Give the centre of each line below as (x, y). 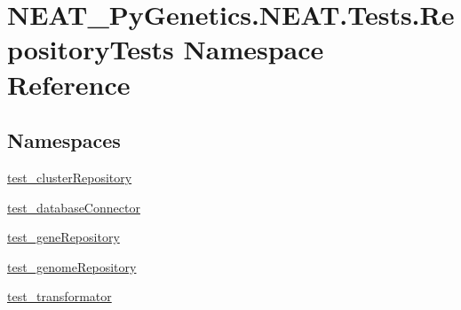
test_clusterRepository (70, 177)
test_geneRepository (64, 237)
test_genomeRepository (72, 266)
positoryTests (91, 49)
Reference (69, 84)
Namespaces (64, 140)
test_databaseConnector (74, 207)
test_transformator (60, 296)
